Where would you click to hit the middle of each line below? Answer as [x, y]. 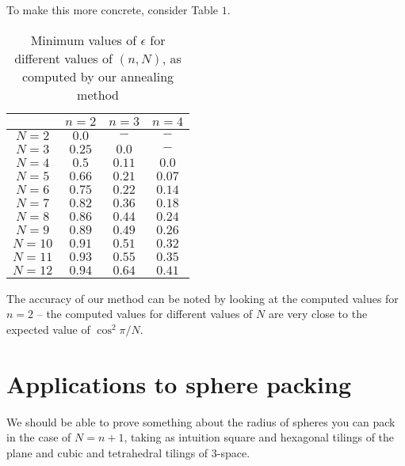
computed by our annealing [98, 76]
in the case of [39, 437]
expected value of [48, 329]
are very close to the [318, 314]
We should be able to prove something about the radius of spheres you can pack [201, 421]
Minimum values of [84, 40]
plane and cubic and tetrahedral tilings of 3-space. [128, 452]
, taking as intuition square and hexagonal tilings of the [259, 437]
